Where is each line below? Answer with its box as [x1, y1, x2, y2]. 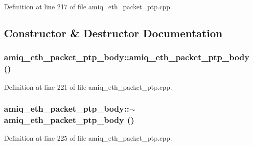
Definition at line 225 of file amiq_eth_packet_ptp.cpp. [4, 133, 172, 143]
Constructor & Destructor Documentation [4, 25, 223, 40]
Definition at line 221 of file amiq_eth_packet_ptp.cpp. [4, 81, 172, 92]
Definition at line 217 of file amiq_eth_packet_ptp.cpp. [4, 1, 172, 11]
